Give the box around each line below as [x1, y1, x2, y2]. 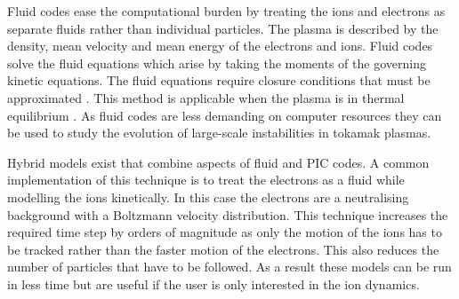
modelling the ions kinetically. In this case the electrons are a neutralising [7, 187, 409, 206]
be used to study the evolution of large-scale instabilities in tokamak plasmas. [7, 123, 431, 142]
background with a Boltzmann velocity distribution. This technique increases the [7, 205, 448, 224]
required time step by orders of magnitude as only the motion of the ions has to [7, 223, 442, 241]
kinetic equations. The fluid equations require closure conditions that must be [7, 71, 431, 90]
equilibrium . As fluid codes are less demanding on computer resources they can [7, 106, 442, 124]
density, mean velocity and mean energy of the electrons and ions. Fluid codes [7, 36, 433, 55]
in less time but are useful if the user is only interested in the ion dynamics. [7, 274, 420, 293]
